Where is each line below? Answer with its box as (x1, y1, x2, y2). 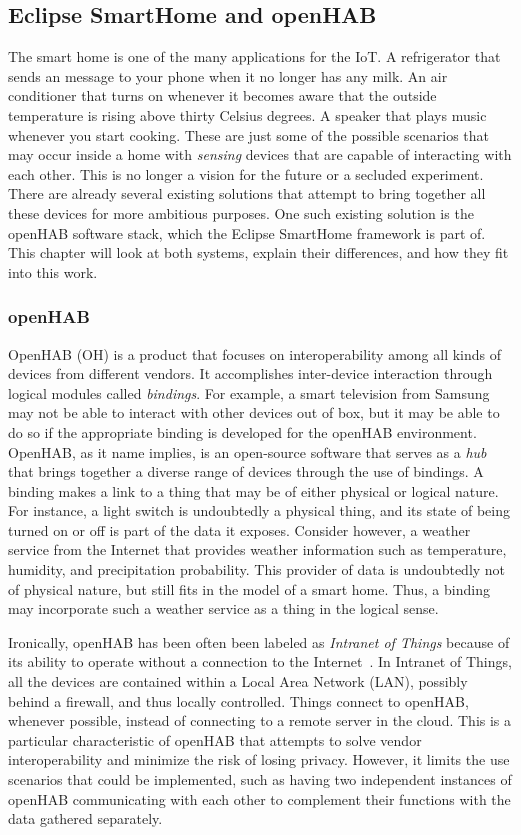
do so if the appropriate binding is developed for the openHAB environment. (8, 421, 477, 442)
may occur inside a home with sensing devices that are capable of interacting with (8, 144, 512, 165)
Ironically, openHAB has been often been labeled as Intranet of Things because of (8, 631, 510, 652)
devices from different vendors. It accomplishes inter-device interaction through (8, 363, 493, 384)
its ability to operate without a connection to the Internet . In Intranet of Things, (8, 651, 512, 672)
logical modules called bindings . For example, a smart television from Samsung (8, 382, 490, 403)
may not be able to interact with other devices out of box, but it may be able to (8, 402, 500, 423)
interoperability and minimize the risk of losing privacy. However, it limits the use (8, 749, 510, 770)
